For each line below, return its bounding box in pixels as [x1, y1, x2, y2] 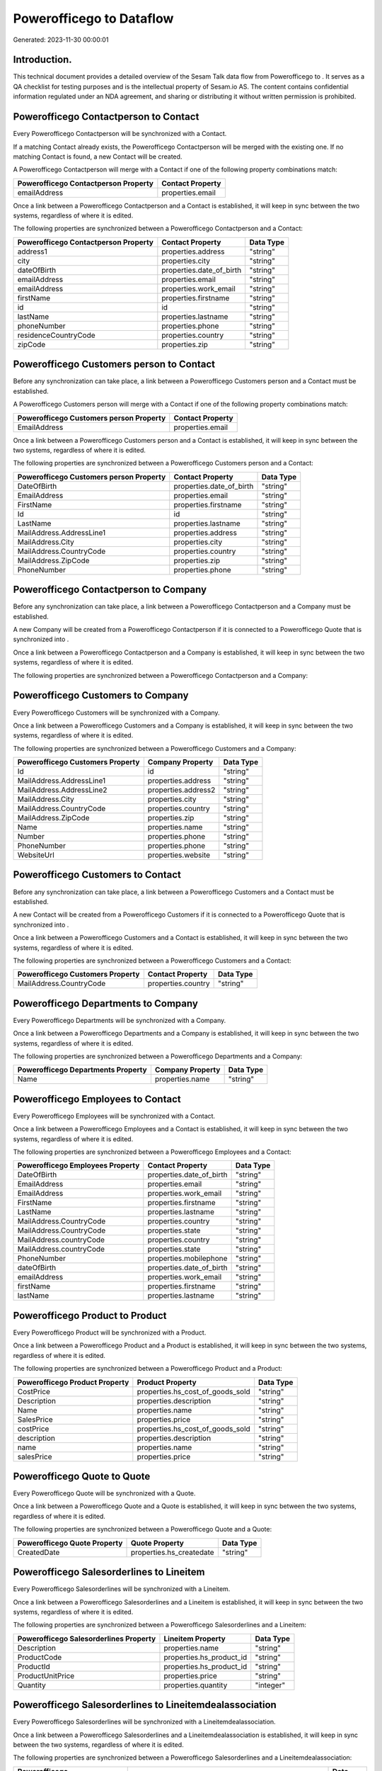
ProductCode [17, 1652, 62, 1662]
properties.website [147, 850, 211, 860]
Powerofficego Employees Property [17, 1160, 140, 1170]
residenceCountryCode [17, 330, 95, 340]
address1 [17, 247, 47, 256]
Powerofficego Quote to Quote [13, 1470, 151, 1482]
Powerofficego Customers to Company [13, 689, 189, 701]
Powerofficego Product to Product [13, 1309, 167, 1321]
